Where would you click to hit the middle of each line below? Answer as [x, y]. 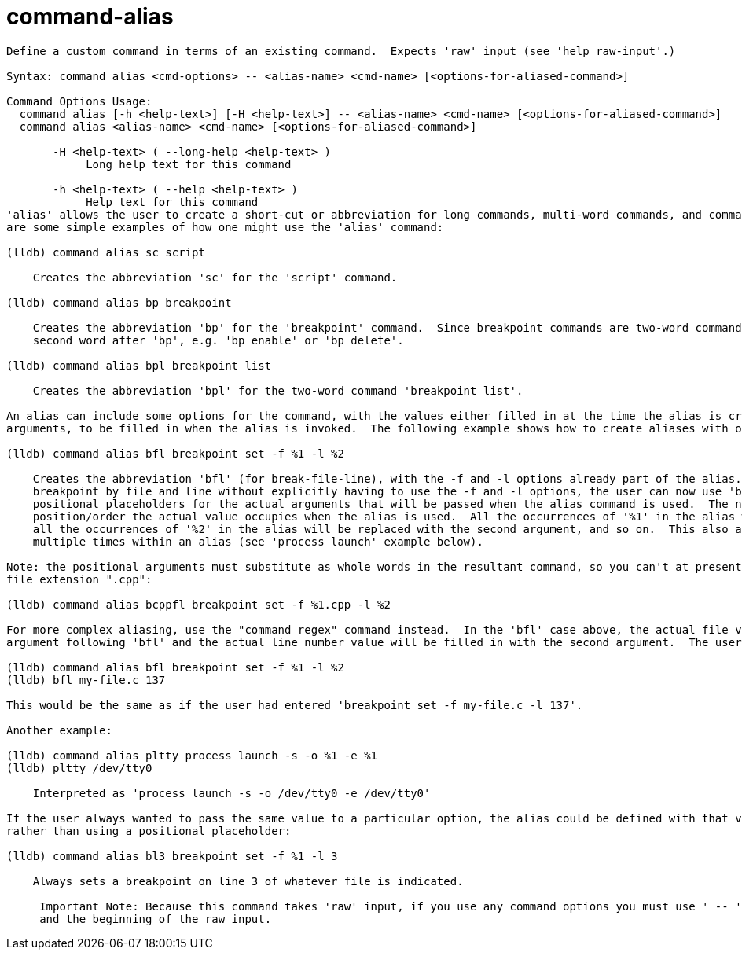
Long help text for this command [189, 164]
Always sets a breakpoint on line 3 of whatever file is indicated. [248, 881]
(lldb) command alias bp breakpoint [119, 302]
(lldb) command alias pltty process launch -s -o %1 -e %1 [192, 755]
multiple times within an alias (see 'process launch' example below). [258, 541]
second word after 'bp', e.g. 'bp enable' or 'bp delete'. [218, 340]
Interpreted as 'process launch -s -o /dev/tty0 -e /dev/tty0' [231, 793]
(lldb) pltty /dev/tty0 [79, 768]
